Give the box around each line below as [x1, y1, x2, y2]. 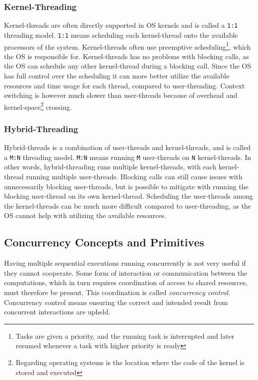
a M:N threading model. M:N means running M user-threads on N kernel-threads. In [4, 152, 252, 162]
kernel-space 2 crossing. [4, 100, 72, 112]
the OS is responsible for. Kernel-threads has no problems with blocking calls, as [4, 51, 249, 61]
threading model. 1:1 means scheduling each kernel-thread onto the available [4, 29, 238, 40]
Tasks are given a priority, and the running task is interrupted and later [15, 330, 235, 341]
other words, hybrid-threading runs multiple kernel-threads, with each [4, 161, 216, 172]
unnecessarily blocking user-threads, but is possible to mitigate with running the [4, 181, 249, 191]
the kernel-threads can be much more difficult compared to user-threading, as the [4, 200, 251, 211]
